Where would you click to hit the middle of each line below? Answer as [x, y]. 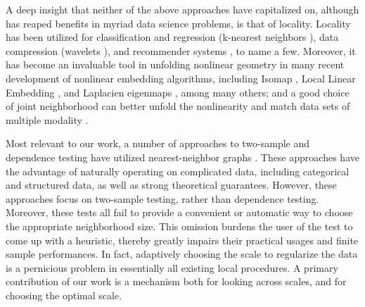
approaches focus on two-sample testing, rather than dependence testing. [162, 198]
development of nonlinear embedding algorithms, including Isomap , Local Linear [181, 78]
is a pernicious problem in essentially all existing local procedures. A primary [172, 267]
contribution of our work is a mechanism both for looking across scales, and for [176, 281]
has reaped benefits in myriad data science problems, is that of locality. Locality [178, 23]
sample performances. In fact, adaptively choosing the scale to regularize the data [182, 254]
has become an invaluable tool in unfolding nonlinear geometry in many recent [175, 64]
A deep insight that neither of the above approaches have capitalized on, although [182, 9]
